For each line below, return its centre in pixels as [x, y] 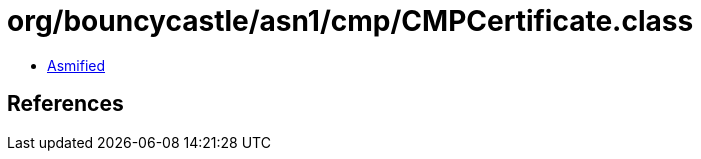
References [65, 104]
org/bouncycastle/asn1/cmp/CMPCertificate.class [350, 21]
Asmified [76, 65]
